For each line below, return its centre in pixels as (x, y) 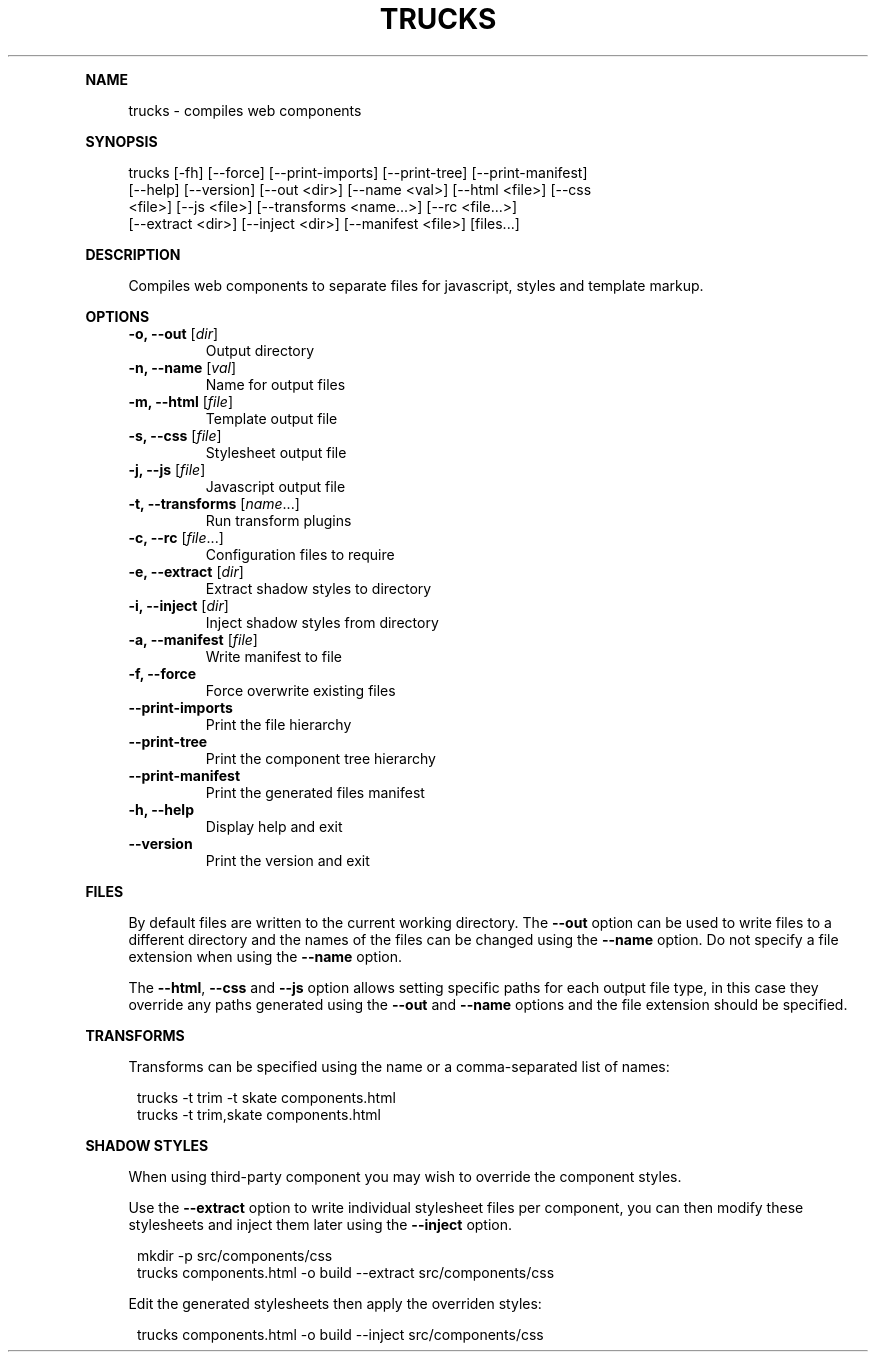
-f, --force (162, 673)
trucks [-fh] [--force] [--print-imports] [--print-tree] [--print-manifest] (358, 172)
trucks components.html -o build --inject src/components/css (340, 1334)
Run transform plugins (278, 520)
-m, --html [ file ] (181, 401)
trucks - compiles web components (245, 110)
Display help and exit (274, 826)
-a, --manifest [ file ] (193, 639)
